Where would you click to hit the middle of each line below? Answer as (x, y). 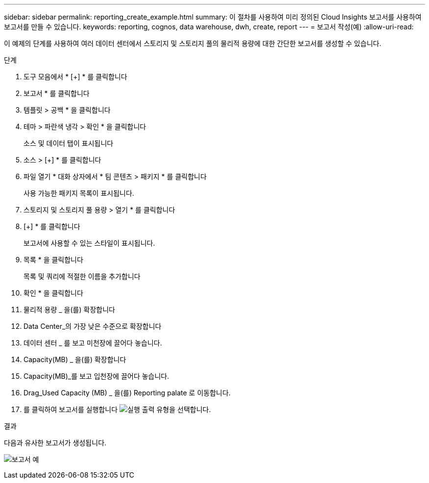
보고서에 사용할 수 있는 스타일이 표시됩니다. (89, 243)
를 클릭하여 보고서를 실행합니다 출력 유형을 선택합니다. (117, 409)
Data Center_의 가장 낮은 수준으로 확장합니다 (93, 326)
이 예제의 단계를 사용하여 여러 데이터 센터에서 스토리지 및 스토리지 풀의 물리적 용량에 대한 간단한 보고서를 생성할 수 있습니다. (193, 43)
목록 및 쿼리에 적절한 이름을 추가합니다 (82, 276)
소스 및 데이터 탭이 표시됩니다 (69, 143)
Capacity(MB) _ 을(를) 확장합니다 (75, 359)
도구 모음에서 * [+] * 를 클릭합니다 (75, 77)
